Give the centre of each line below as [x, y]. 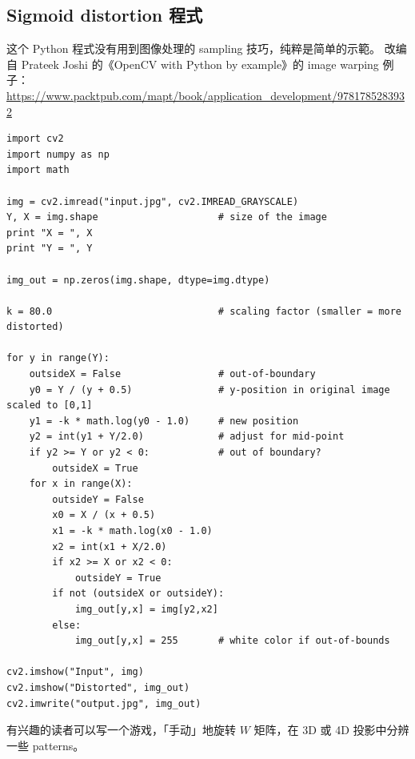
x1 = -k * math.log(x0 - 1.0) [132, 531]
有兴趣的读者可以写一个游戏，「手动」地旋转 [121, 730]
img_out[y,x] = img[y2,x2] [146, 609]
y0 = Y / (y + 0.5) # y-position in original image [209, 390]
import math [38, 170]
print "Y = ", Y [50, 249]
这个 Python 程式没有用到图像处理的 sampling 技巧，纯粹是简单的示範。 [194, 48]
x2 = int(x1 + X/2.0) [110, 546]
